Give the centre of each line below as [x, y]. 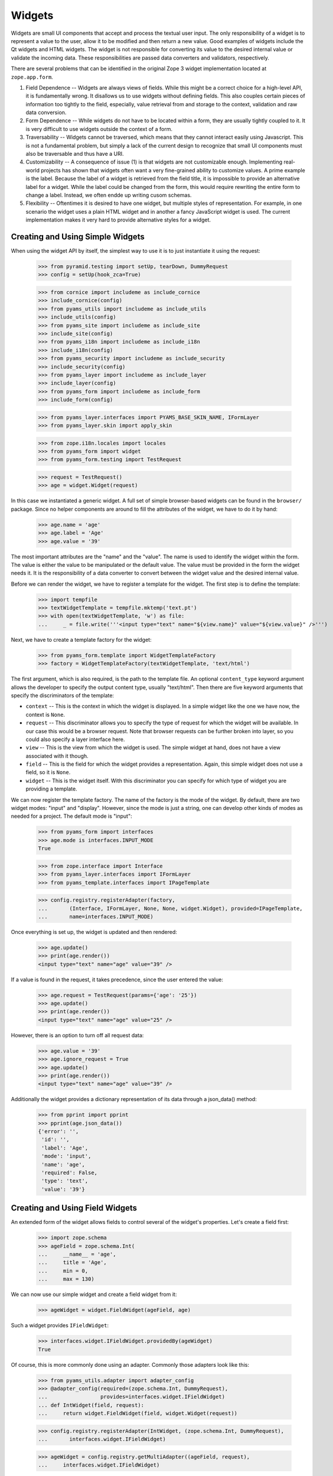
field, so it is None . [48, 772]
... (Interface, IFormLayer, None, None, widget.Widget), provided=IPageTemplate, [171, 908]
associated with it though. [57, 756]
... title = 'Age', [73, 1263]
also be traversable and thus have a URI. [75, 154]
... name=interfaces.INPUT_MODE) [96, 916]
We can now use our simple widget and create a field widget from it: [94, 1294]
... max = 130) [66, 1279]
